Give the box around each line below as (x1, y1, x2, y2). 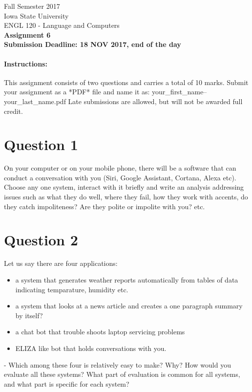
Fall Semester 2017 (4, 1, 60, 11)
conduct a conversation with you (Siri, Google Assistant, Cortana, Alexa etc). (4, 172, 236, 182)
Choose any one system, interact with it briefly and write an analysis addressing (4, 182, 244, 192)
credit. (4, 106, 23, 116)
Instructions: (4, 58, 47, 68)
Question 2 (4, 230, 78, 250)
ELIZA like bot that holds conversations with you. (15, 343, 167, 353)
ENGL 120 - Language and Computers (4, 20, 120, 30)
